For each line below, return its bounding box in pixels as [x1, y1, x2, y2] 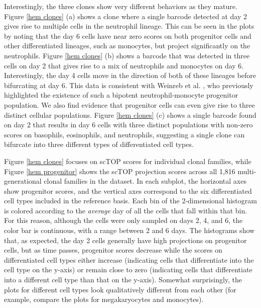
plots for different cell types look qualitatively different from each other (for [4, 284, 236, 294]
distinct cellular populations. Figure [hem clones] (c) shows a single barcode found [4, 109, 256, 120]
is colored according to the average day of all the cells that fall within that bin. [4, 205, 247, 215]
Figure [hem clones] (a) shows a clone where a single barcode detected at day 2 [4, 11, 247, 21]
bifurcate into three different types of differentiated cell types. [4, 139, 194, 149]
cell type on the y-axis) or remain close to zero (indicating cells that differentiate [4, 264, 252, 275]
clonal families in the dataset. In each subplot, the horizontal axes [44, 176, 246, 186]
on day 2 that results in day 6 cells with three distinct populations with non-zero [4, 119, 253, 130]
